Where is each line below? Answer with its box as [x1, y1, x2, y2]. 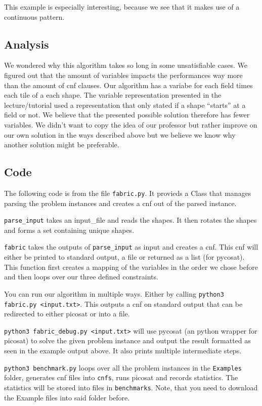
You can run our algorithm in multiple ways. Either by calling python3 [4, 288, 224, 299]
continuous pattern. [4, 11, 65, 22]
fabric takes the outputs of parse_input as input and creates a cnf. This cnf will [4, 241, 258, 252]
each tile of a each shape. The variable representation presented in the [4, 90, 222, 100]
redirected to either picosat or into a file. [4, 308, 130, 319]
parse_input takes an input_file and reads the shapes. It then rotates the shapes [4, 215, 257, 225]
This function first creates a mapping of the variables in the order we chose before [4, 261, 258, 272]
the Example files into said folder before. [4, 392, 130, 402]
